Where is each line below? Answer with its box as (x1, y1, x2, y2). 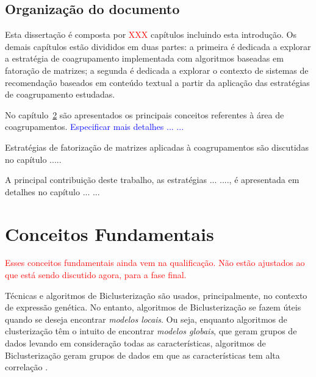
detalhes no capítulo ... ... (5, 185, 100, 198)
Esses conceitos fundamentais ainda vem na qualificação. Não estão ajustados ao (5, 256, 305, 269)
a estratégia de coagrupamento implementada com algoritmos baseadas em (5, 52, 284, 65)
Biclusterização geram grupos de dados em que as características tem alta (5, 348, 280, 361)
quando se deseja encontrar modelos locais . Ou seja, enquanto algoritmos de (5, 312, 287, 325)
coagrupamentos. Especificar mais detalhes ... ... (5, 120, 184, 133)
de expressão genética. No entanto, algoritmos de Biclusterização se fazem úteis (5, 301, 301, 314)
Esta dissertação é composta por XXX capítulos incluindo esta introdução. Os (5, 28, 297, 41)
